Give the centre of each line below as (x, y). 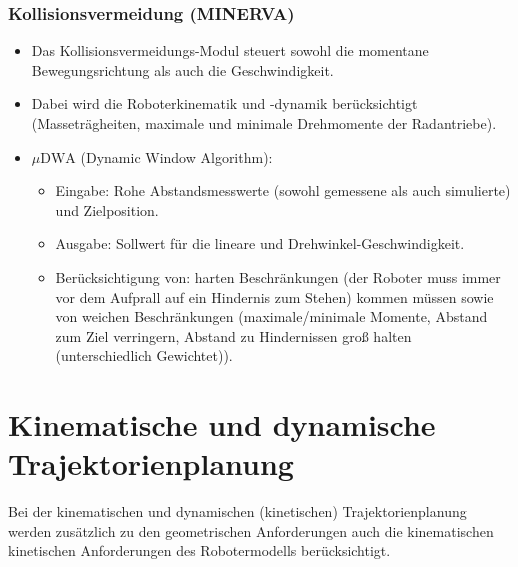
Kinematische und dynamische (222, 424)
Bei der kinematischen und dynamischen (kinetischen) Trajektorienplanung (237, 511)
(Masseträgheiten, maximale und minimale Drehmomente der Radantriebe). (264, 123)
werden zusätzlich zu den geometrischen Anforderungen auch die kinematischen (251, 530)
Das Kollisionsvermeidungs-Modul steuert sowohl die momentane (230, 50)
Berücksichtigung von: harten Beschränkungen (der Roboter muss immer (278, 276)
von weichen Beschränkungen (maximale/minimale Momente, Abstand (271, 316)
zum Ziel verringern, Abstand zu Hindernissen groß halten (233, 335)
